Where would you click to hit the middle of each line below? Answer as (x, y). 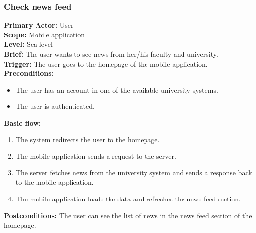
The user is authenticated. (55, 106)
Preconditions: (29, 73)
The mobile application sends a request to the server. (96, 156)
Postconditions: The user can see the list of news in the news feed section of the (128, 215)
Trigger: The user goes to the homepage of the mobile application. (106, 63)
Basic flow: (23, 122)
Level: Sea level (28, 44)
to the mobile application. (55, 182)
